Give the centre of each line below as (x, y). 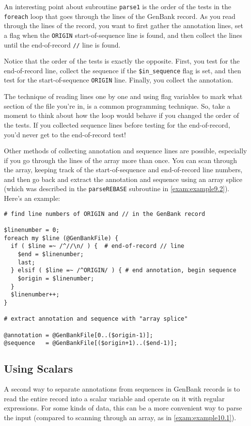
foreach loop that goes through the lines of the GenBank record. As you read (120, 16)
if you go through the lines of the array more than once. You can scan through (121, 160)
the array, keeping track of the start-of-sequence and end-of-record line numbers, (123, 170)
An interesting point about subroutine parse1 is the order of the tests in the (118, 6)
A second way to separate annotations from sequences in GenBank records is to (122, 389)
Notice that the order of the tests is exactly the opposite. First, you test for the (122, 61)
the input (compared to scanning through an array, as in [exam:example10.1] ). (120, 417)
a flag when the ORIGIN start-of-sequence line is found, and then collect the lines (123, 35)
